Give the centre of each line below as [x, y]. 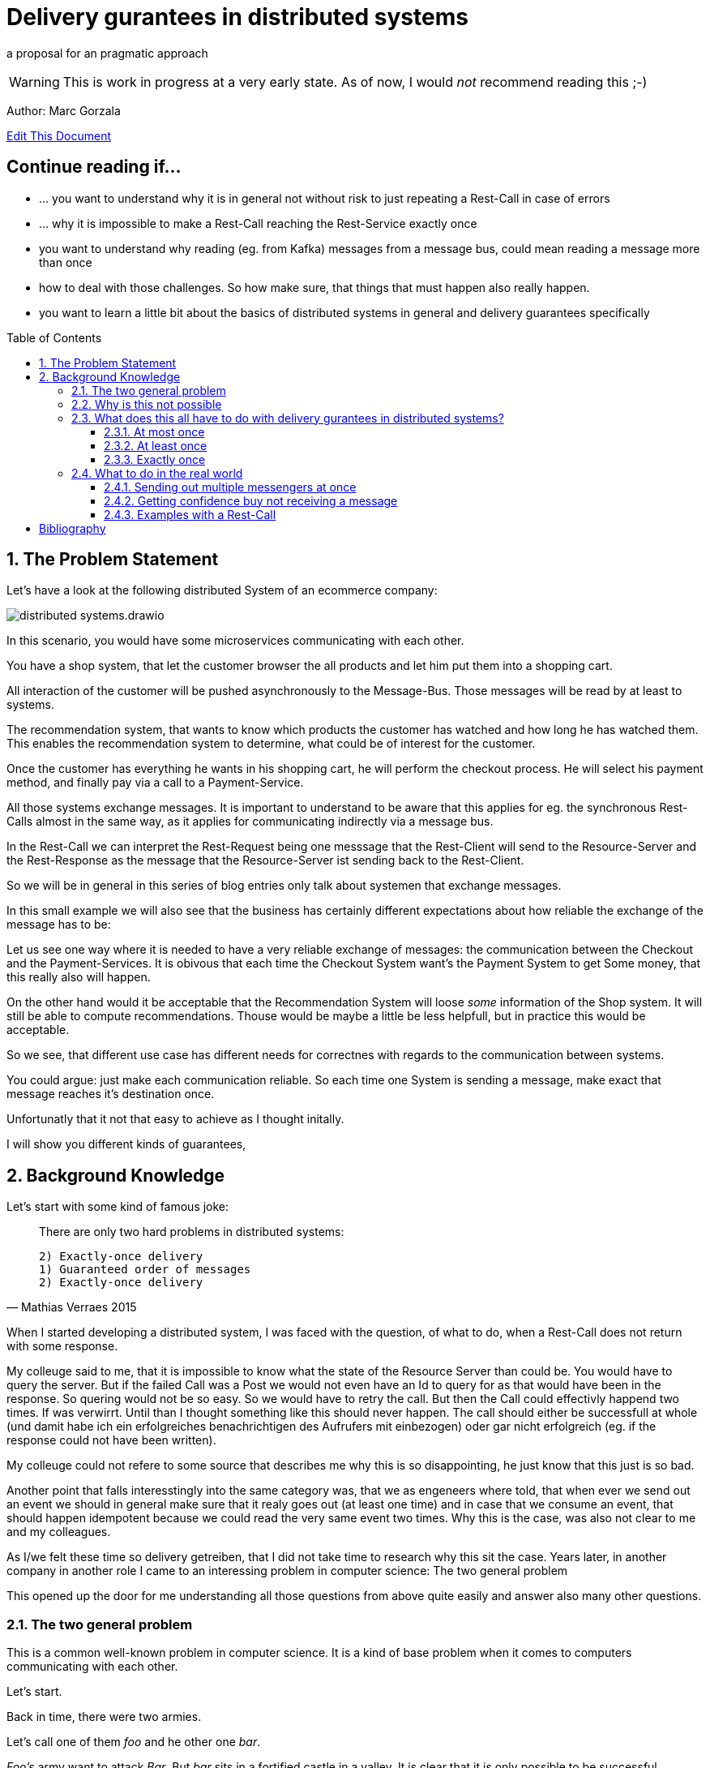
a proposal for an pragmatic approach [107, 53]
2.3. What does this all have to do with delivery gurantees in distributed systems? [288, 418]
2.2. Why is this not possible [147, 404]
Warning [34, 82]
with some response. [62, 1346]
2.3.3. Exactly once [155, 459]
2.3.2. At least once [156, 445]
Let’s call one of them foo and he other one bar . [134, 1742]
